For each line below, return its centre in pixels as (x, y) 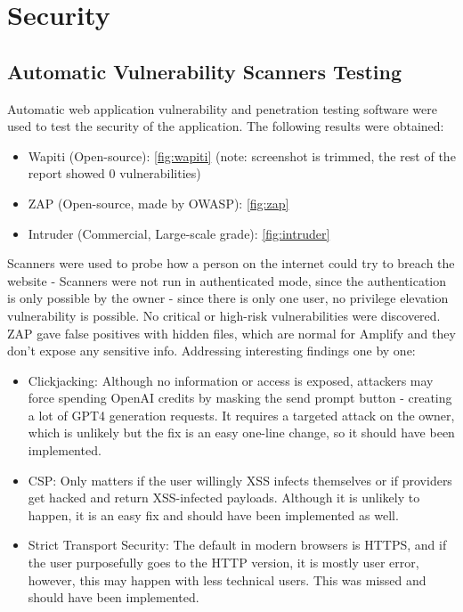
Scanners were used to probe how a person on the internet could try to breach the (231, 263)
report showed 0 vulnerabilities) (114, 173)
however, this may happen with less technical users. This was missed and (227, 579)
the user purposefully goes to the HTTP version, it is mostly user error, (223, 563)
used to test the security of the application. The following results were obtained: (226, 126)
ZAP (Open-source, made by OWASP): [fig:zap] (158, 203)
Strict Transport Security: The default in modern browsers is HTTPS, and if (237, 545)
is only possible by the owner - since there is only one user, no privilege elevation (228, 298)
